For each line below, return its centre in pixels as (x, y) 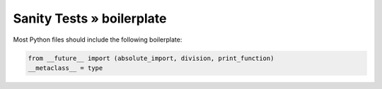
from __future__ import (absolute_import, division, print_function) (151, 58)
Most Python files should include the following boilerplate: (98, 40)
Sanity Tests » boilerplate (90, 18)
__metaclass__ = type (65, 68)
